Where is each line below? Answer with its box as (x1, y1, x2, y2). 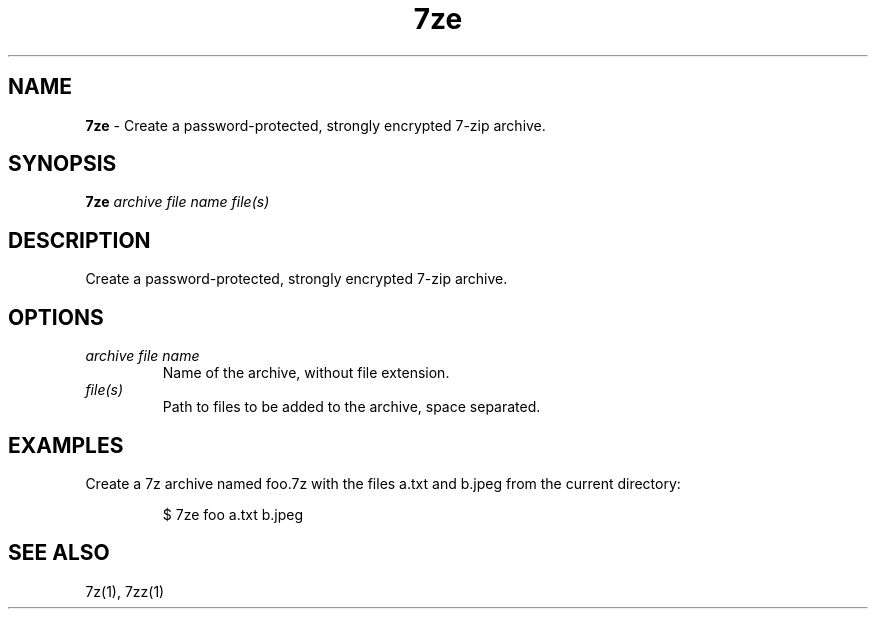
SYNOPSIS (8, 151, 117, 177)
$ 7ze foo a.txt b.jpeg (162, 505, 303, 523)
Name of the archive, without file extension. (162, 364, 450, 382)
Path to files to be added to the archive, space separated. (162, 398, 541, 416)
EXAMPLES (8, 432, 124, 458)
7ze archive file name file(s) (85, 193, 270, 211)
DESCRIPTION (8, 227, 151, 253)
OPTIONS (8, 304, 104, 330)
